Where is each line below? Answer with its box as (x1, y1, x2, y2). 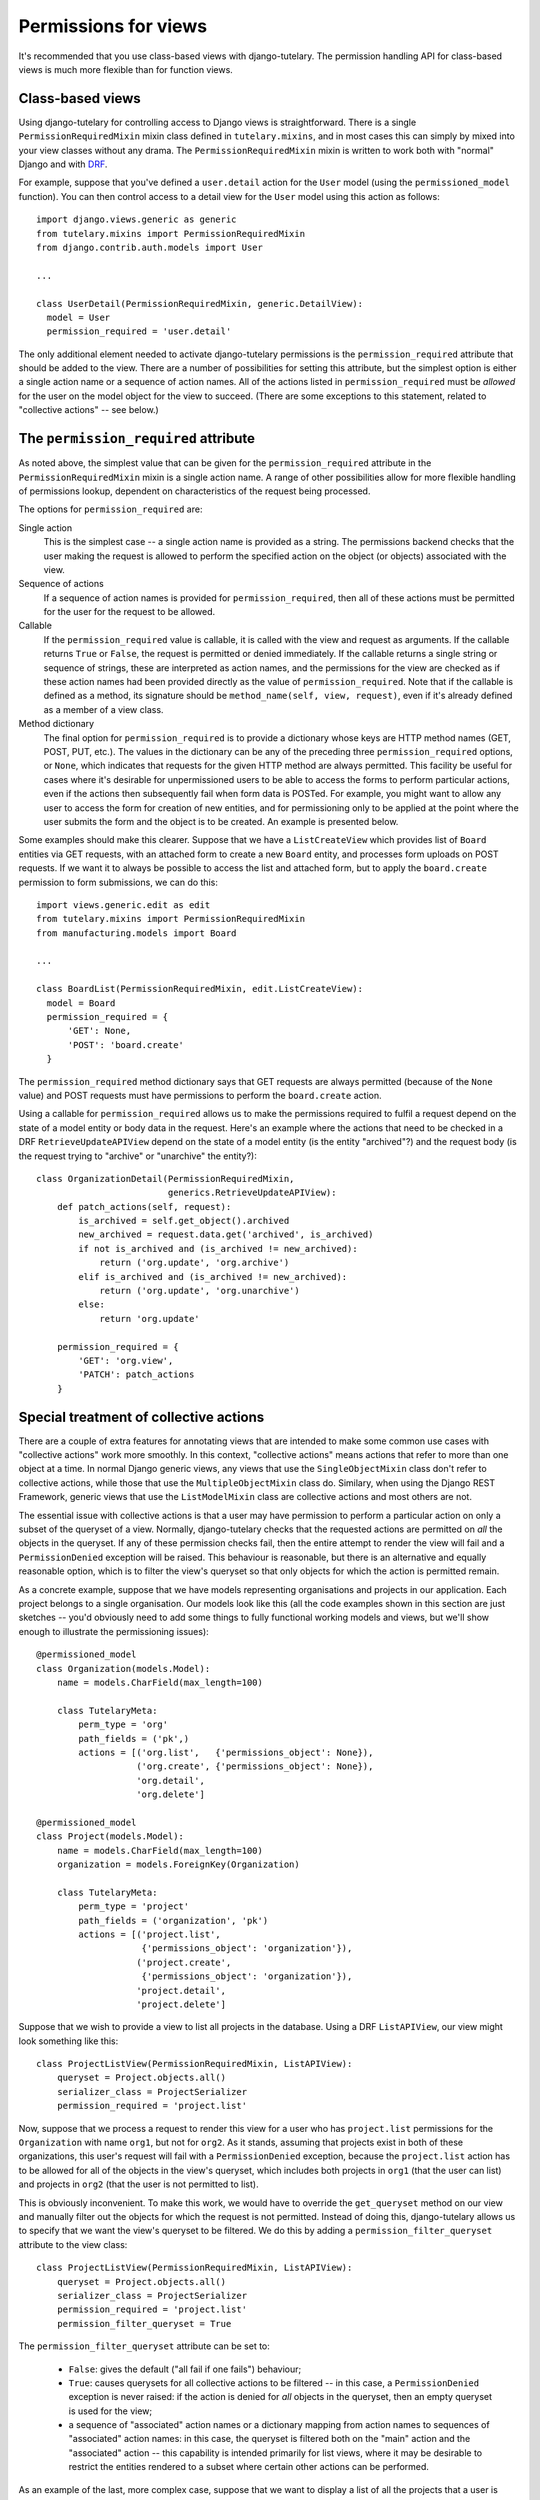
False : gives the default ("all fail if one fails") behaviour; (68, 2363, 302, 2375)
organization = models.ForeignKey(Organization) (56, 1859, 300, 1870)
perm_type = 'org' (78, 1719, 169, 1730)
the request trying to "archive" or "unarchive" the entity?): (18, 1150, 257, 1162)
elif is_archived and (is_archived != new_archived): (78, 1271, 348, 1282)
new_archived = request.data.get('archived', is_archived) (78, 1229, 374, 1240)
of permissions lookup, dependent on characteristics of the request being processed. (18, 485, 371, 497)
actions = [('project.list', (78, 1928, 222, 1940)
